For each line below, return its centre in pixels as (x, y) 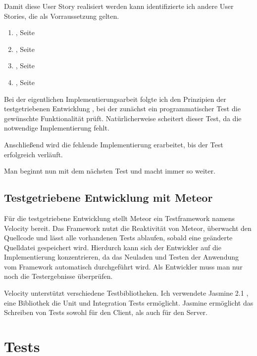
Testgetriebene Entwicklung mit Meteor (108, 198)
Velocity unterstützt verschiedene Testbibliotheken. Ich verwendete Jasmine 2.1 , (126, 293)
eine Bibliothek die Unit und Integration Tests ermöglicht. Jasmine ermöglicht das (129, 302)
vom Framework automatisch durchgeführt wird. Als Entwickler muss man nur (123, 266)
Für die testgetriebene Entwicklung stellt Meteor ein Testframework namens (120, 218)
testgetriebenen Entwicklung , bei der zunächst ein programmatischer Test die (122, 109)
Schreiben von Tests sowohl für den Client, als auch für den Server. (106, 312)
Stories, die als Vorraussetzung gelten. (62, 16)
